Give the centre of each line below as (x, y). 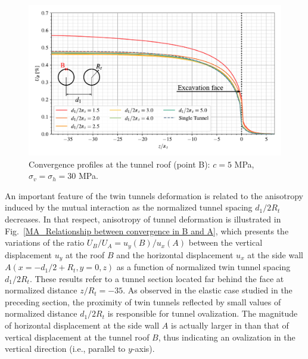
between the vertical (225, 242)
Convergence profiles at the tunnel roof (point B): (119, 164)
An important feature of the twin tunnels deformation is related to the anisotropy (154, 195)
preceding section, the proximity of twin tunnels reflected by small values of (143, 301)
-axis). (143, 349)
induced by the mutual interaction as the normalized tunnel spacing (129, 207)
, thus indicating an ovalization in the (227, 337)
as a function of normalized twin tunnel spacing (203, 267)
